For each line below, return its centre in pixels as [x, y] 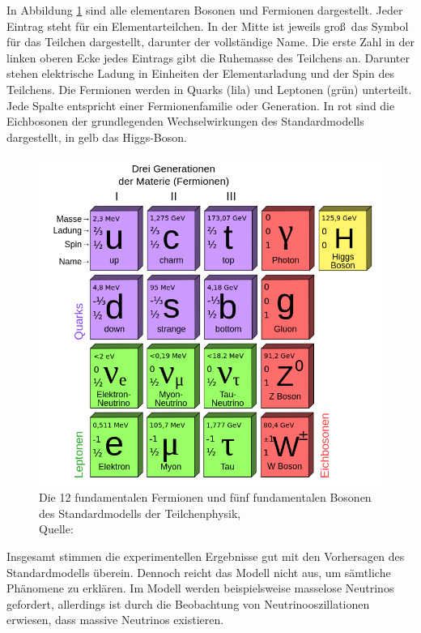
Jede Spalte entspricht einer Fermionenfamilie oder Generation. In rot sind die [201, 105]
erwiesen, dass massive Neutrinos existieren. [115, 620]
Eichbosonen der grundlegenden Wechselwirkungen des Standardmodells [185, 121]
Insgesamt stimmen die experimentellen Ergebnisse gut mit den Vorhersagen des [206, 556]
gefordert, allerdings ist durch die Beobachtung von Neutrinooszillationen [188, 603]
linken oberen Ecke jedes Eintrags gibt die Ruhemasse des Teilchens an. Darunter [208, 57]
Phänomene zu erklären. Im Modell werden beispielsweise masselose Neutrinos [200, 588]
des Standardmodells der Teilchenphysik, [140, 513]
